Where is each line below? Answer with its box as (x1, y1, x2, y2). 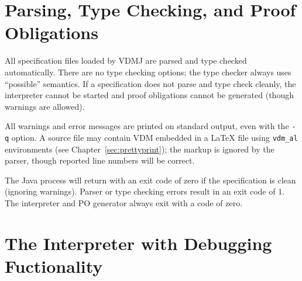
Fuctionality (5, 254, 103, 277)
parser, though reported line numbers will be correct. (5, 154, 195, 166)
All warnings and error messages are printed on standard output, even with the (5, 120, 289, 132)
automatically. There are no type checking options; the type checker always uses (5, 65, 291, 78)
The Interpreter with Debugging (5, 231, 272, 255)
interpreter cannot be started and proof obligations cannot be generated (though (5, 89, 294, 101)
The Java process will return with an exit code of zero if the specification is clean (5, 174, 296, 186)
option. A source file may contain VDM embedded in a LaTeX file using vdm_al (11, 131, 298, 143)
